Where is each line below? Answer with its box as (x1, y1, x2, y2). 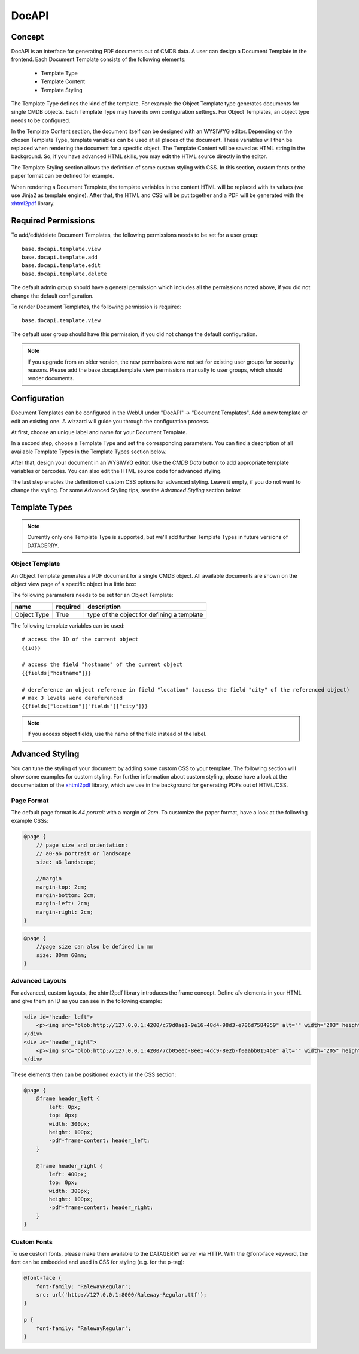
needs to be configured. (11, 117, 71, 124)
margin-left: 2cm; (36, 900, 90, 907)
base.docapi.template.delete (22, 270, 107, 277)
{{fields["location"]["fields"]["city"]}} (22, 703, 148, 710)
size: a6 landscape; (36, 858, 97, 865)
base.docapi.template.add (22, 254, 98, 260)
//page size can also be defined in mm (36, 943, 154, 950)
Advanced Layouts (11, 977, 67, 985)
